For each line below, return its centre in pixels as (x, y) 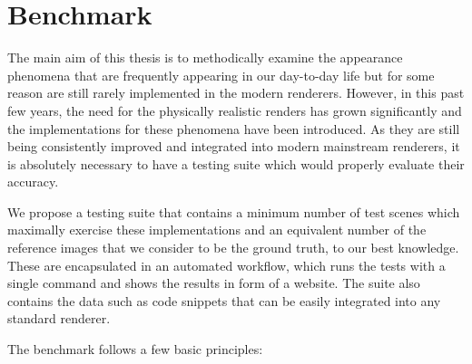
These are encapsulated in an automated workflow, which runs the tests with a (226, 265)
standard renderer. (59, 318)
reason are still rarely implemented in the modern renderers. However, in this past (236, 93)
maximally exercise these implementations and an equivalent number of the (217, 230)
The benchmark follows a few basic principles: (135, 349)
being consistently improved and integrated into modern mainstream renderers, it (234, 146)
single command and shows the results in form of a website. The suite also (214, 283)
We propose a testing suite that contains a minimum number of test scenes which (234, 211)
